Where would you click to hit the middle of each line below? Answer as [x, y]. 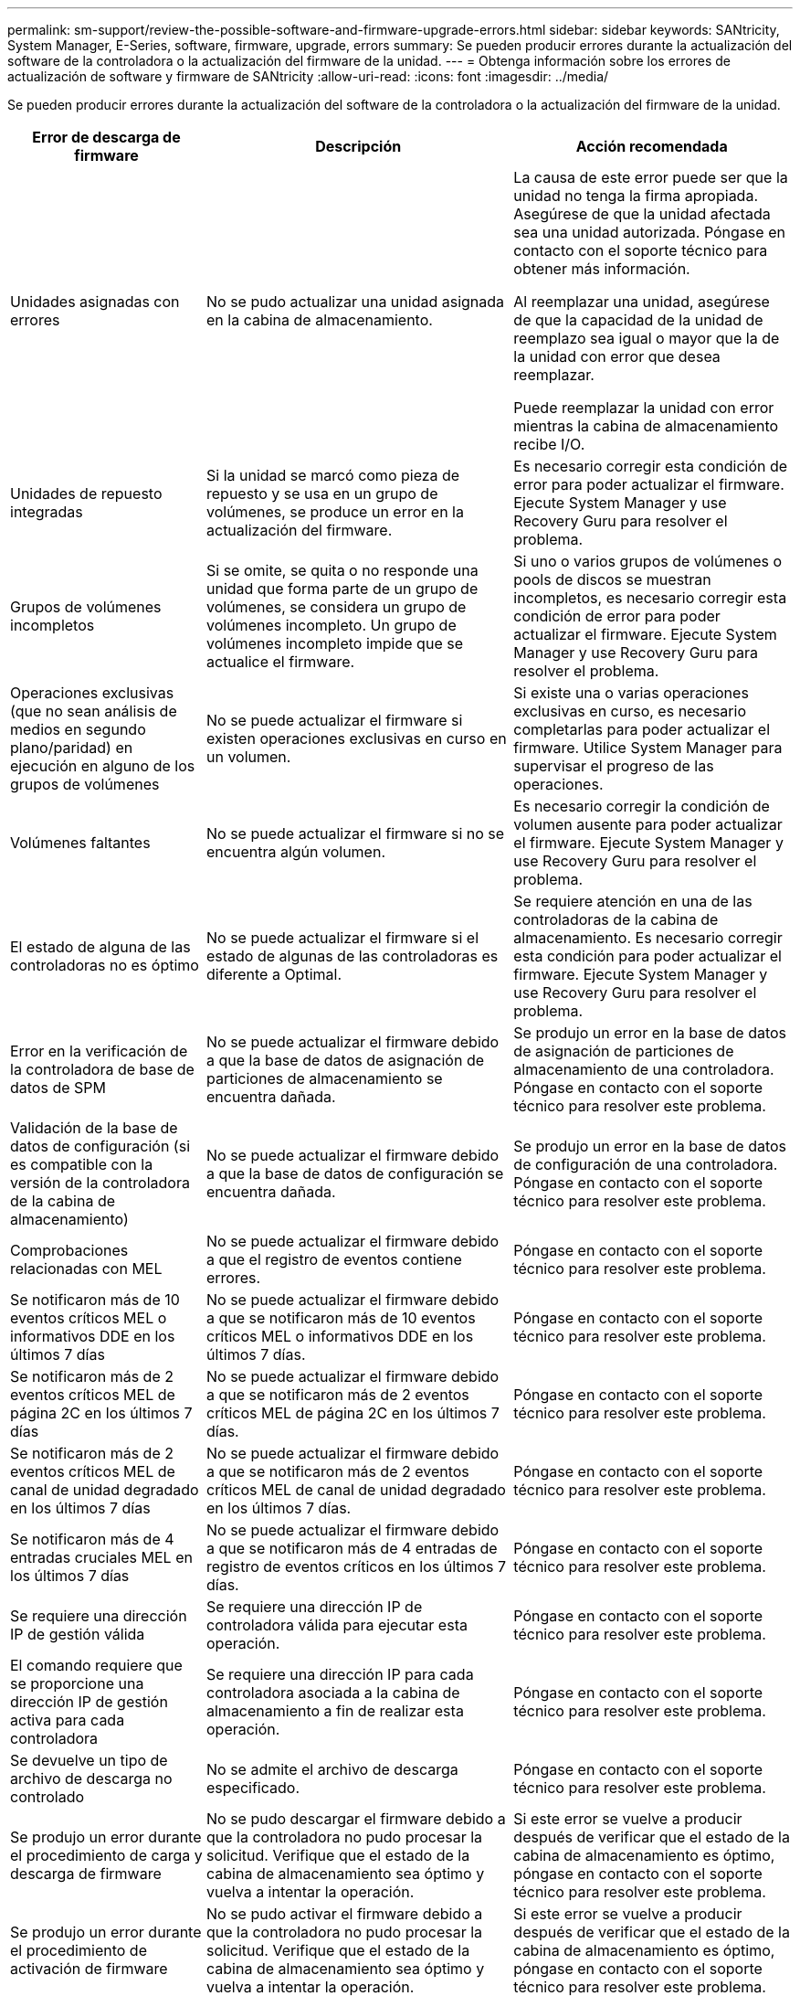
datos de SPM [58, 1088]
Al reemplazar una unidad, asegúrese [642, 302]
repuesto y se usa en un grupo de [322, 494]
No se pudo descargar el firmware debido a [356, 1819]
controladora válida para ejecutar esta [337, 1625]
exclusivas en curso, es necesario [630, 711]
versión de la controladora [100, 1183]
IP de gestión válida [78, 1634]
